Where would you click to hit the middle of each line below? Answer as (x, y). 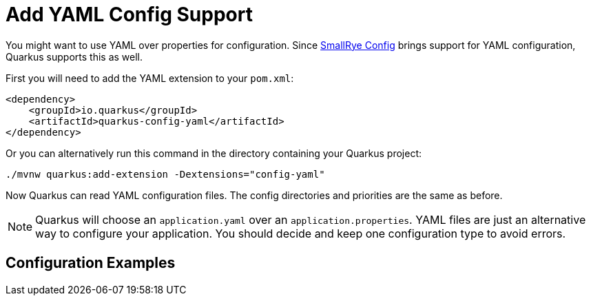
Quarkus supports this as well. (74, 56)
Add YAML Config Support (129, 14)
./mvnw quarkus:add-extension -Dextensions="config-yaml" (165, 174)
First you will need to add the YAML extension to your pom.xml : (150, 78)
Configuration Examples (91, 263)
